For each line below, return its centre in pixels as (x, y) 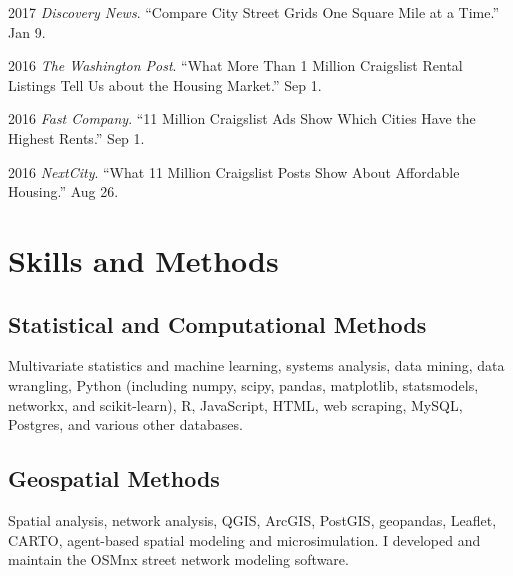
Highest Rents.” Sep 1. (76, 137)
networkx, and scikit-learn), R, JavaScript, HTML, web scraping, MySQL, (235, 404)
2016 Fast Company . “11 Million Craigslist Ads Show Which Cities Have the (242, 118)
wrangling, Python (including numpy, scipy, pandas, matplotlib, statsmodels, (243, 384)
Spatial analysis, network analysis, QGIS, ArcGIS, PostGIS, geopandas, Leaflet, (252, 519)
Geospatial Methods (114, 478)
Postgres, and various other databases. (125, 424)
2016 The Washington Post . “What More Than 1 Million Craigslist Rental (235, 65)
